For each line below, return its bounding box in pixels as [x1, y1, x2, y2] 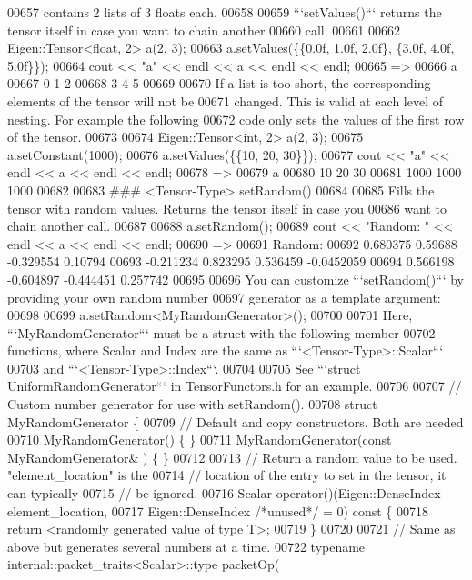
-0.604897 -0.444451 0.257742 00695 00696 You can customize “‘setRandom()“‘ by [7, 269, 464, 288]
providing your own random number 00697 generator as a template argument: [7, 287, 441, 306]
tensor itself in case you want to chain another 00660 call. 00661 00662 [7, 20, 400, 39]
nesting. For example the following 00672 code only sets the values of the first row [7, 109, 465, 128]
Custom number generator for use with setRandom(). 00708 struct [7, 395, 377, 414]
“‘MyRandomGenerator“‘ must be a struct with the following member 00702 [7, 323, 436, 342]
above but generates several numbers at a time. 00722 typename [7, 536, 366, 555]
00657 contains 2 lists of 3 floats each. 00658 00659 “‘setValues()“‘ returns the [7, 3, 442, 21]
